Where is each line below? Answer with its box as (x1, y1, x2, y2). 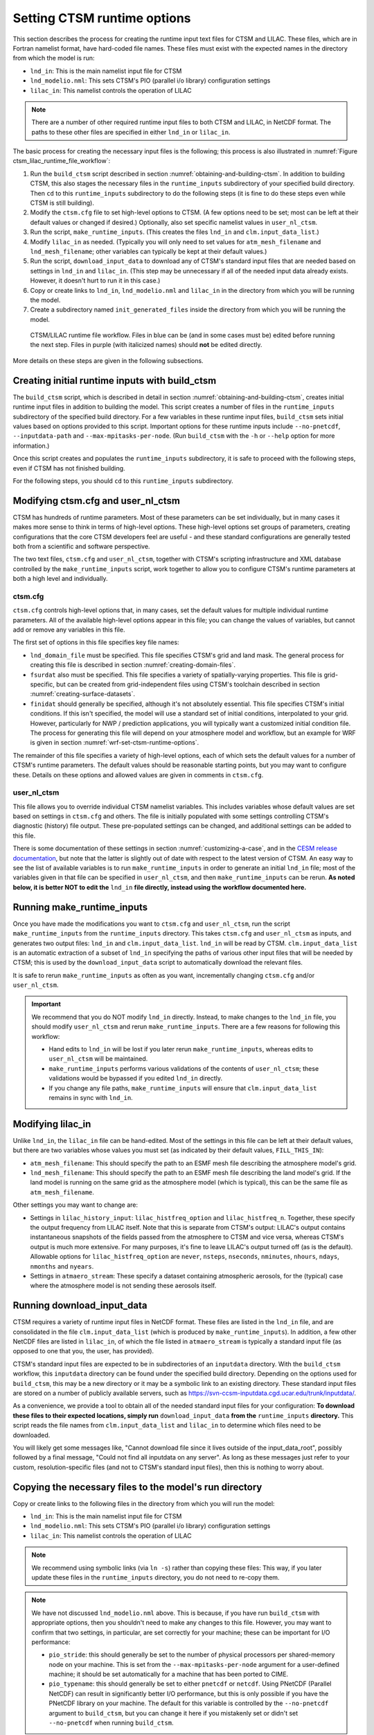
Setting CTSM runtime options (12, 10, 191, 26)
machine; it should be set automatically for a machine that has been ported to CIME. (48, 1670, 289, 1679)
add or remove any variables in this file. (12, 625, 125, 634)
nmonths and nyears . (30, 1262, 94, 1270)
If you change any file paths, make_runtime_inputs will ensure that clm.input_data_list (48, 1083, 318, 1092)
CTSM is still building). (30, 198, 95, 208)
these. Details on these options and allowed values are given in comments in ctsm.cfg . (12, 770, 264, 779)
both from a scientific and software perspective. (12, 542, 150, 550)
